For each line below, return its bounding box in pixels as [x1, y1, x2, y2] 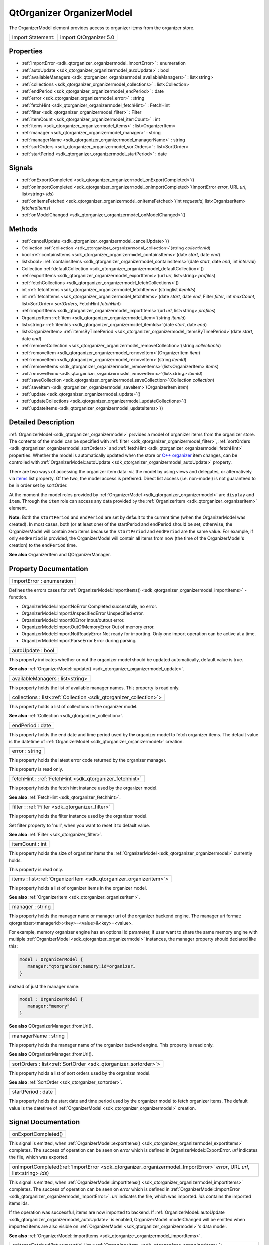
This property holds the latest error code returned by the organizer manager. [9, 757, 167, 763]
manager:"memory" [27, 1003, 70, 1009]
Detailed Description [9, 418, 75, 427]
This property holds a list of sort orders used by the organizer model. [9, 1070, 151, 1076]
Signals [9, 164, 33, 172]
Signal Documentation [9, 1118, 80, 1126]
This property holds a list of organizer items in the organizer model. [9, 885, 147, 891]
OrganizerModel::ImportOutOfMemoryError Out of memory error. [21, 624, 155, 630]
